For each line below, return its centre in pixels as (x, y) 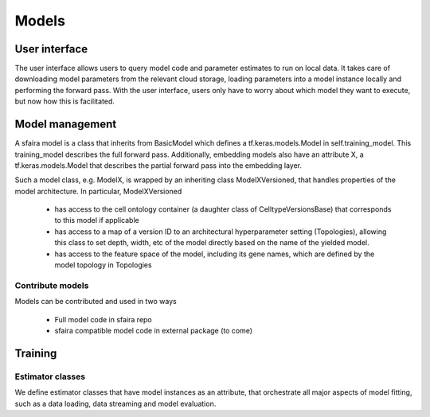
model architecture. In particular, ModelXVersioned (98, 191)
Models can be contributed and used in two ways (96, 302)
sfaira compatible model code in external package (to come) (154, 330)
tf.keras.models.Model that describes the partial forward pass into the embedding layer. (158, 165)
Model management (66, 125)
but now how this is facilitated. (64, 101)
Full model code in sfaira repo (104, 319)
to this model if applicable (97, 220)
